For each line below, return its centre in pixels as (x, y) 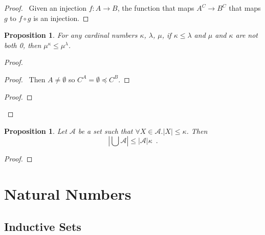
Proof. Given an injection (46, 8)
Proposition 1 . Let (36, 131)
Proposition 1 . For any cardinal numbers (71, 35)
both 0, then (23, 45)
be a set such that (105, 131)
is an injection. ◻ (61, 18)
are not (247, 35)
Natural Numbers (68, 194)
